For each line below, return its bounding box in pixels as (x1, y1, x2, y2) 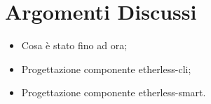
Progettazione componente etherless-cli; (21, 61, 191, 76)
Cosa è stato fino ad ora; (21, 38, 128, 53)
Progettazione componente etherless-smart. (21, 85, 206, 100)
